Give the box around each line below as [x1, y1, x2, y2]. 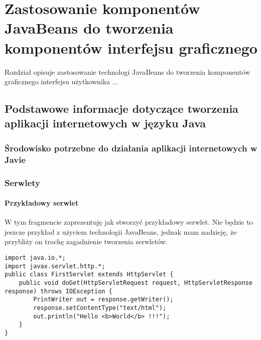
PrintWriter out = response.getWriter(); [33, 296, 174, 303]
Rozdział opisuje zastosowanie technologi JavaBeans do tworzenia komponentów [5, 66, 250, 77]
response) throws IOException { [5, 287, 112, 295]
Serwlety [5, 176, 40, 189]
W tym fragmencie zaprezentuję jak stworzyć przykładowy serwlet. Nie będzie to [5, 217, 253, 227]
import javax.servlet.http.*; [5, 262, 105, 270]
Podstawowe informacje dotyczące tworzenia [5, 101, 238, 116]
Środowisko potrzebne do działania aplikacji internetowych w [5, 141, 257, 154]
